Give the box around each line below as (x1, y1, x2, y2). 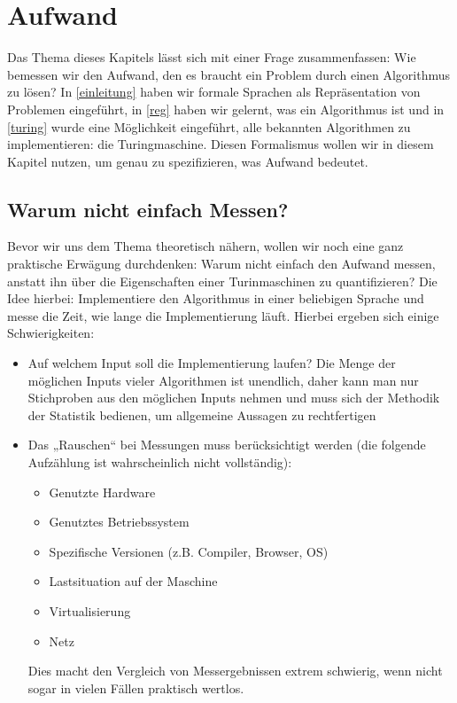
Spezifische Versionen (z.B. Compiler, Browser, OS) (49, 542, 329, 560)
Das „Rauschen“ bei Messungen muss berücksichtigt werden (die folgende (27, 435, 426, 454)
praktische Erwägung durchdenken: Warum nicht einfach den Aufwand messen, (7, 254, 436, 273)
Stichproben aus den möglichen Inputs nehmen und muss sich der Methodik (27, 388, 440, 407)
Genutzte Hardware (49, 482, 156, 501)
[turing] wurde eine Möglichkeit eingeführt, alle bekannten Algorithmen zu (7, 117, 411, 136)
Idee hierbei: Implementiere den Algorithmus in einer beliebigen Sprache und (7, 289, 424, 308)
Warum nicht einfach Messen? (7, 195, 289, 223)
